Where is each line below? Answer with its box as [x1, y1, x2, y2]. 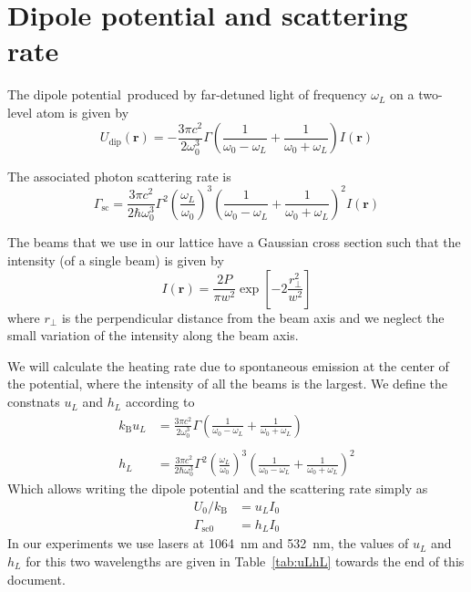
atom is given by [36, 102, 129, 121]
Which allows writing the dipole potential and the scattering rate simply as [7, 479, 428, 498]
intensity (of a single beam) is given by [7, 251, 224, 270]
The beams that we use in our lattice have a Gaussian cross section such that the [7, 233, 461, 252]
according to [125, 392, 195, 411]
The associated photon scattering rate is [7, 166, 231, 185]
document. [7, 569, 66, 588]
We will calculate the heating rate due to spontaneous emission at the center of [7, 356, 449, 375]
